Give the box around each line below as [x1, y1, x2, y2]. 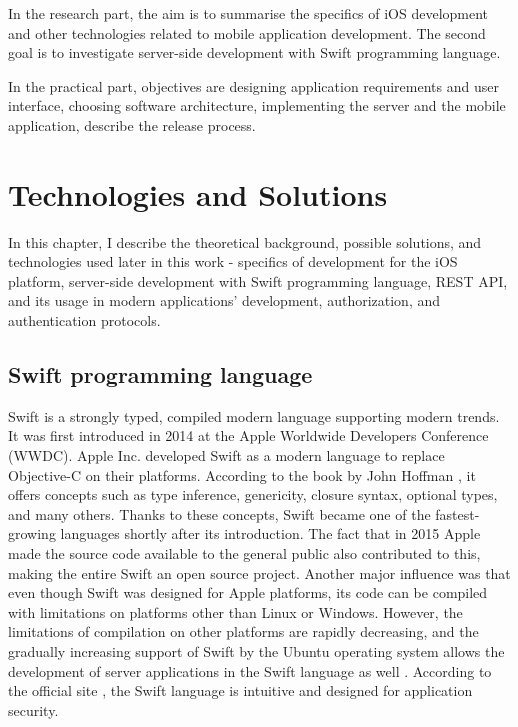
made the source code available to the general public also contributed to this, [8, 543, 481, 564]
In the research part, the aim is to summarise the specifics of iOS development [8, 3, 489, 23]
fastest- [435, 503, 480, 524]
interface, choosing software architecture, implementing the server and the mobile [8, 95, 506, 116]
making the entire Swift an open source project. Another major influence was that [8, 562, 511, 583]
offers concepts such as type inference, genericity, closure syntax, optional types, [8, 484, 498, 505]
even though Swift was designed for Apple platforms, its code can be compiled [8, 582, 488, 603]
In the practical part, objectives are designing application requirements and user [8, 75, 499, 96]
